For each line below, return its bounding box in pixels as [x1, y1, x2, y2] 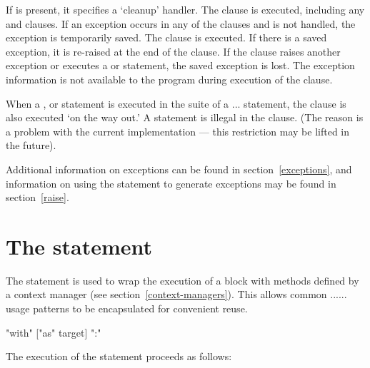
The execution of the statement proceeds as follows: [6, 349, 232, 364]
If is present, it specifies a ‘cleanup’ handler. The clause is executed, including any [6, 2, 365, 16]
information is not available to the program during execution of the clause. [6, 71, 333, 86]
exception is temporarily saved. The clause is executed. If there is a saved [6, 30, 327, 45]
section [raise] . [6, 190, 69, 205]
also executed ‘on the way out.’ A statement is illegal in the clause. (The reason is [6, 110, 364, 125]
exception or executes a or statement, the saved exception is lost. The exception [6, 58, 355, 73]
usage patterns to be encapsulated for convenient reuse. [6, 301, 248, 316]
